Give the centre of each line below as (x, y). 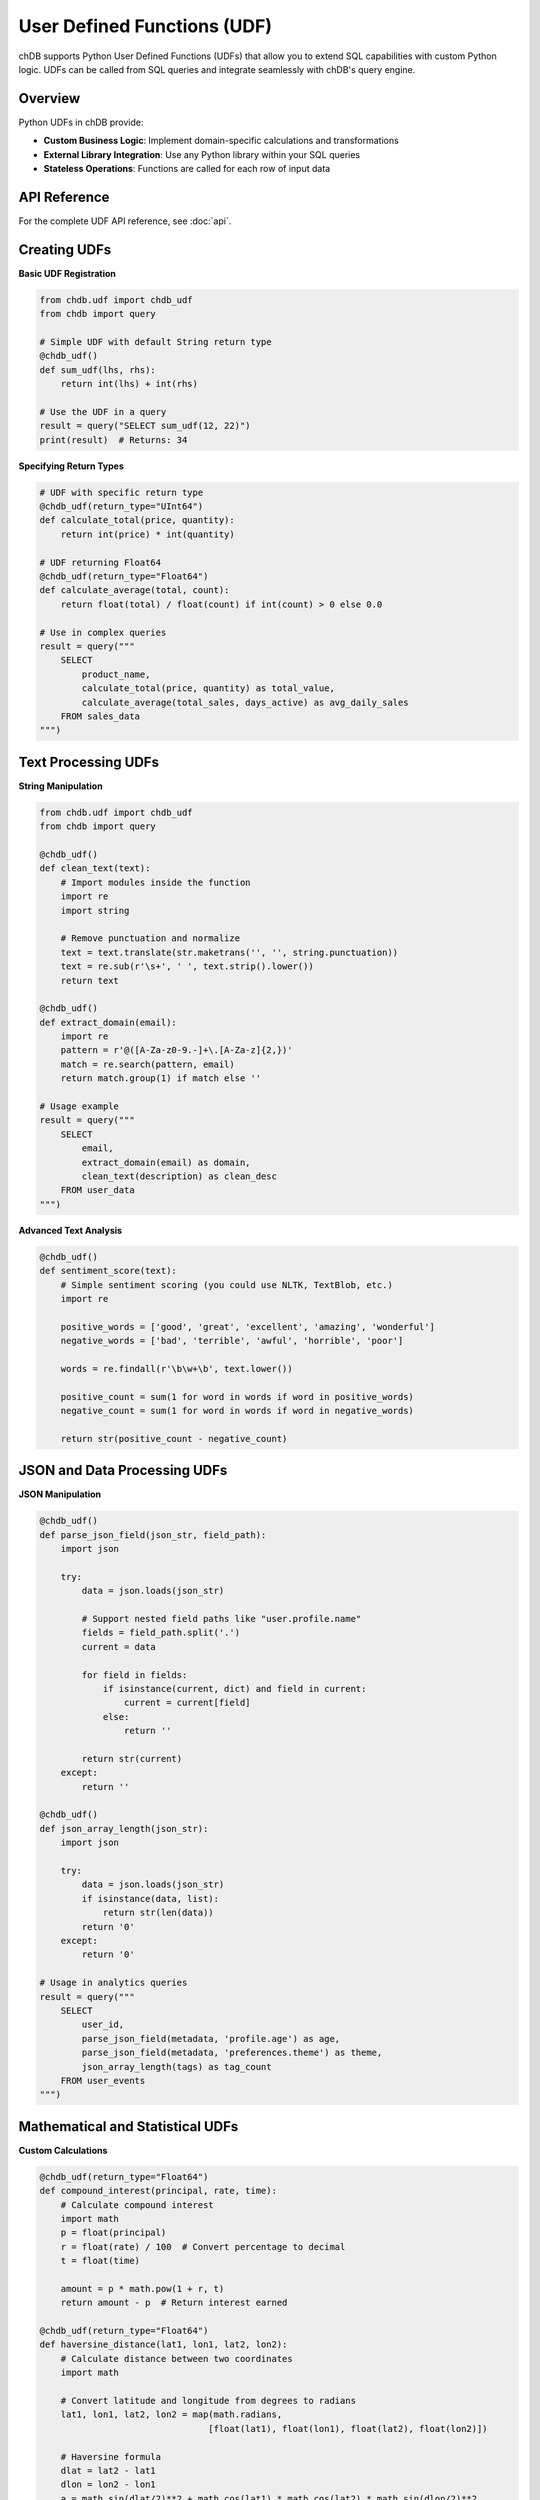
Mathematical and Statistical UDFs (128, 2126)
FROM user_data (97, 1190)
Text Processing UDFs (89, 761)
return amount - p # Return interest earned (174, 2303)
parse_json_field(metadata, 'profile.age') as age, (211, 2038)
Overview (49, 98)
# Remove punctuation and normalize (150, 938)
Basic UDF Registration (67, 273)
